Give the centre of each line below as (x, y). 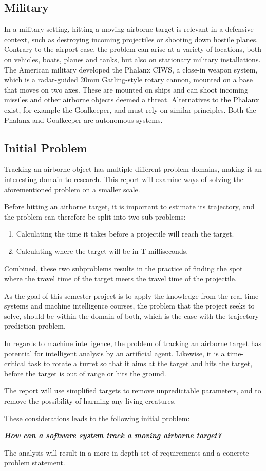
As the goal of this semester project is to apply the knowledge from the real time (131, 295)
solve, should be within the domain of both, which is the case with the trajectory (132, 315)
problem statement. (35, 463)
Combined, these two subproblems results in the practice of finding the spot (123, 268)
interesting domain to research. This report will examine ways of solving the (124, 179)
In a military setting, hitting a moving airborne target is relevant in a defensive (129, 29)
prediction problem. (35, 326)
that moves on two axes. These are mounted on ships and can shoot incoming (126, 89)
